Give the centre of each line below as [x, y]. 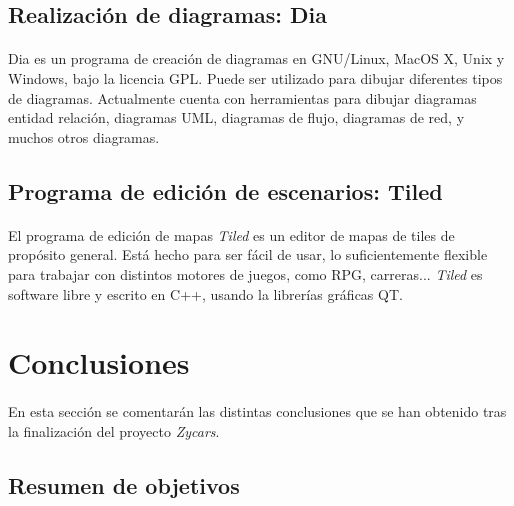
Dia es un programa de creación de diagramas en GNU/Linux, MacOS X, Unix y [256, 58]
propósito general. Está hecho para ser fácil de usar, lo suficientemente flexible [248, 254]
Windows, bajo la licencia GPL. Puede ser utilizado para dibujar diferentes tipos [255, 77]
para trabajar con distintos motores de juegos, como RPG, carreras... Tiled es [245, 273]
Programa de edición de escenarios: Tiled [225, 190]
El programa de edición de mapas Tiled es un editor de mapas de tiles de [231, 234]
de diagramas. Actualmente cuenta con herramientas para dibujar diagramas [242, 97]
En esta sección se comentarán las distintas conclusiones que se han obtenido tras [257, 411]
